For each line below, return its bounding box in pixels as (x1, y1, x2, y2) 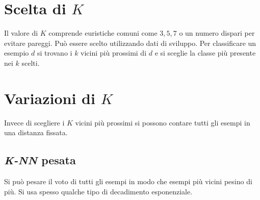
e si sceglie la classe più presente (154, 47, 256, 58)
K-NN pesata (4, 152, 76, 168)
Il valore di (4, 28, 38, 38)
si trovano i (37, 47, 72, 58)
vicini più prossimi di (81, 47, 147, 58)
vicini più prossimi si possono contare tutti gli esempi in (75, 117, 250, 128)
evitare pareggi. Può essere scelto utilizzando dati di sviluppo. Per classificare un (4, 37, 256, 48)
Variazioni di (4, 87, 95, 108)
